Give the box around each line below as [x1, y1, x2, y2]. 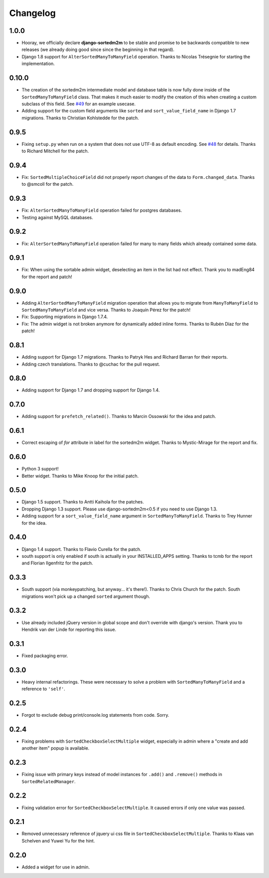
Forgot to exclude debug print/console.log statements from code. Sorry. [21, 712, 169, 718]
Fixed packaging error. [21, 652, 68, 659]
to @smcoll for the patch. [21, 181, 74, 187]
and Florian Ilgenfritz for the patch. [21, 560, 93, 566]
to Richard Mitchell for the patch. [21, 148, 89, 154]
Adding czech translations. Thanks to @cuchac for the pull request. [21, 361, 160, 367]
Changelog [9, 7, 56, 18]
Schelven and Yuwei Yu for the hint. [21, 838, 95, 844]
